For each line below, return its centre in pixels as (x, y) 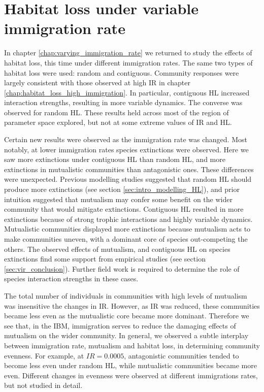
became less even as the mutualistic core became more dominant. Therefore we (127, 316)
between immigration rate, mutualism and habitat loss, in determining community (132, 345)
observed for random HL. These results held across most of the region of (117, 112)
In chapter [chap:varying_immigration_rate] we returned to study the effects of (128, 53)
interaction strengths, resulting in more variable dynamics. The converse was (123, 102)
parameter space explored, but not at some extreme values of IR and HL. (118, 122)
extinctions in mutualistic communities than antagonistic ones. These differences (129, 169)
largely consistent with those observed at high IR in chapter (97, 83)
